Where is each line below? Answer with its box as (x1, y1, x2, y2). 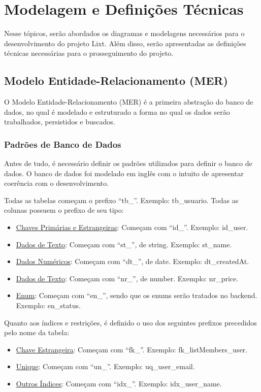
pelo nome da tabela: (4, 327, 70, 338)
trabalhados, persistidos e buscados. (4, 116, 115, 127)
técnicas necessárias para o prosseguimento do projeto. (4, 48, 174, 58)
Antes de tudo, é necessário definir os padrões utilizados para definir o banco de (4, 158, 252, 169)
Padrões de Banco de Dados (4, 138, 121, 150)
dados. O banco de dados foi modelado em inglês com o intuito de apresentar (4, 168, 244, 178)
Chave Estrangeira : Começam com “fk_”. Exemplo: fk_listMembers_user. (16, 344, 248, 354)
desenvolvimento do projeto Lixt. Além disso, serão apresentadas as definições (4, 38, 246, 48)
